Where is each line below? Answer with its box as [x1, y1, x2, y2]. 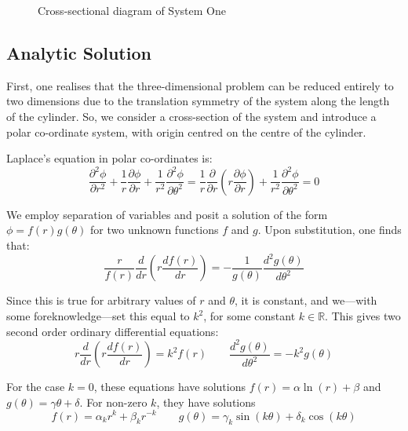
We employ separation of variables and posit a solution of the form [6, 206, 328, 222]
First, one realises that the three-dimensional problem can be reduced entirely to [6, 77, 394, 93]
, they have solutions [156, 393, 256, 410]
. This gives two [325, 308, 401, 324]
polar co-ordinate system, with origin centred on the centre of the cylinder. [6, 123, 366, 140]
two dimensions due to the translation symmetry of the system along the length [6, 93, 390, 109]
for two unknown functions [90, 221, 219, 238]
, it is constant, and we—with [235, 292, 377, 309]
